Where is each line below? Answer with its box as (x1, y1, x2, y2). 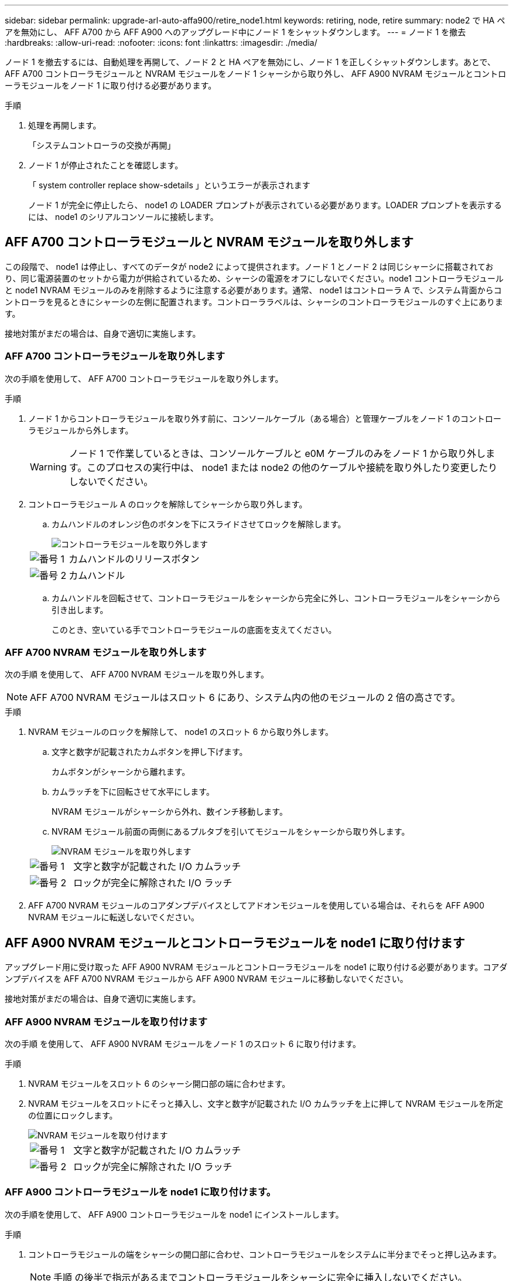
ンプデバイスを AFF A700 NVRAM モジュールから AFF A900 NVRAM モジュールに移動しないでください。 (5, 974, 408, 984)
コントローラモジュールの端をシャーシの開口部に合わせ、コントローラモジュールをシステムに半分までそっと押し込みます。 (28, 1249, 501, 1259)
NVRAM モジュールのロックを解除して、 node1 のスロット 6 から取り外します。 (28, 727, 334, 737)
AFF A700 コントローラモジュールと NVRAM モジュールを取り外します (5, 235, 413, 250)
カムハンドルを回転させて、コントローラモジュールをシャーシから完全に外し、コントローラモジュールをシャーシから (52, 592, 501, 603)
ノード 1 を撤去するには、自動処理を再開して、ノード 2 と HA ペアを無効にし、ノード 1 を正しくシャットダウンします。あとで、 (5, 57, 495, 67)
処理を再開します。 (28, 120, 101, 130)
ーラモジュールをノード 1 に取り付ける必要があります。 (5, 80, 217, 90)
